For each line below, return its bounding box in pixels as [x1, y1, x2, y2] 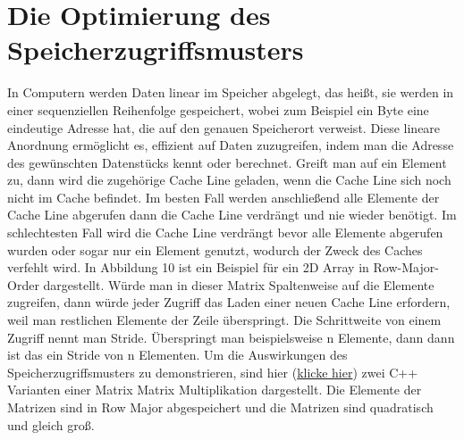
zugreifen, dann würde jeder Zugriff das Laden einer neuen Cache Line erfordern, [7, 293, 451, 311]
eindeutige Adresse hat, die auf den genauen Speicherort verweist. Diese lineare [7, 118, 441, 137]
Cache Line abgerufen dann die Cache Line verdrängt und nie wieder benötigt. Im [7, 205, 457, 224]
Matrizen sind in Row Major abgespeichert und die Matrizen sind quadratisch [7, 398, 434, 416]
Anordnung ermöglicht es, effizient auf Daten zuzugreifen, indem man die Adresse [7, 136, 454, 154]
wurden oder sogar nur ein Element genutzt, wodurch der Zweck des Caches [7, 240, 423, 259]
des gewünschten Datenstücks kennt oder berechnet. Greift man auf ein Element [7, 153, 447, 171]
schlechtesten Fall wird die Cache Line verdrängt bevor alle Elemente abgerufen [7, 223, 443, 242]
